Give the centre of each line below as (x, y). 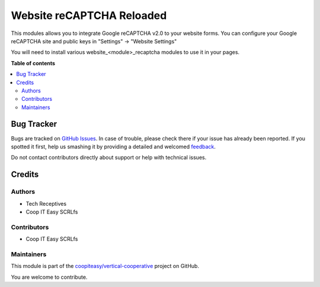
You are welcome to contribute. (49, 277)
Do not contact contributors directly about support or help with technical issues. (109, 158)
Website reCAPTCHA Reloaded (89, 15)
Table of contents (33, 63)
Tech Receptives (46, 203)
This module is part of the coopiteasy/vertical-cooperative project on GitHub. (105, 266)
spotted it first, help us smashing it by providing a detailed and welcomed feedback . (113, 146)
